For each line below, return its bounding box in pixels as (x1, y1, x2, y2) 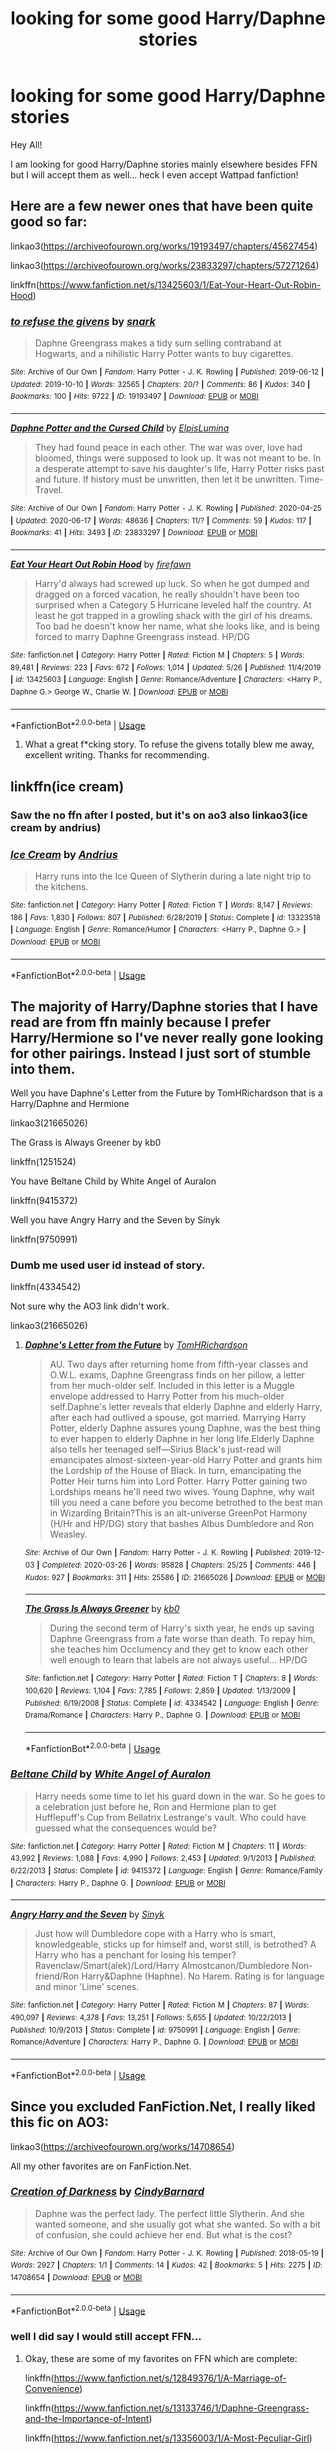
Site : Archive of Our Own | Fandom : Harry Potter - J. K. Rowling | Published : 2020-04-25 (10, 503, 322, 514)
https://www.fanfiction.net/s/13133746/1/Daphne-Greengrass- (53, 2402, 310, 2414)
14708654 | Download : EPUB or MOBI (10, 2273, 143, 2283)
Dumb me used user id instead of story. (10, 1258, 206, 1272)
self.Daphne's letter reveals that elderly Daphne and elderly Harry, (49, 1401, 323, 1413)
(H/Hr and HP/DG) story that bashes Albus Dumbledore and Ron (49, 1518, 315, 1530)
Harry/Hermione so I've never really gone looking (10, 1029, 324, 1046)
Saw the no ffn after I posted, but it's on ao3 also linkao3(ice (10, 808, 308, 822)
